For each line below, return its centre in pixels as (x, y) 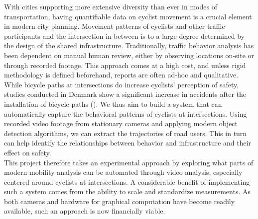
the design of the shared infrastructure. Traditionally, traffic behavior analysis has (129, 45)
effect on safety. (28, 152)
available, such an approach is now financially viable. (85, 211)
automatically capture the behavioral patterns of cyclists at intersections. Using (126, 113)
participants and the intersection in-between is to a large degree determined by (125, 36)
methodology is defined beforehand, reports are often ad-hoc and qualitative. (121, 75)
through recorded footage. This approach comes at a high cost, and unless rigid (125, 65)
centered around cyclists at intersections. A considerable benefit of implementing (127, 182)
